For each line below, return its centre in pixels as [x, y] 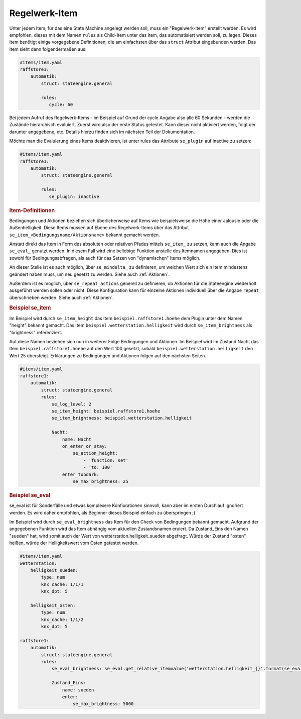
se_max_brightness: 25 [101, 481]
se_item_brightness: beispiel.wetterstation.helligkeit [122, 418]
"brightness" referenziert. [36, 332]
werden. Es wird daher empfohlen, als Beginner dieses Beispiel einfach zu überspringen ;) [102, 512]
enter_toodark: [81, 474]
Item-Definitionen [32, 210]
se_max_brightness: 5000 [103, 704]
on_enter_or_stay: [85, 446]
